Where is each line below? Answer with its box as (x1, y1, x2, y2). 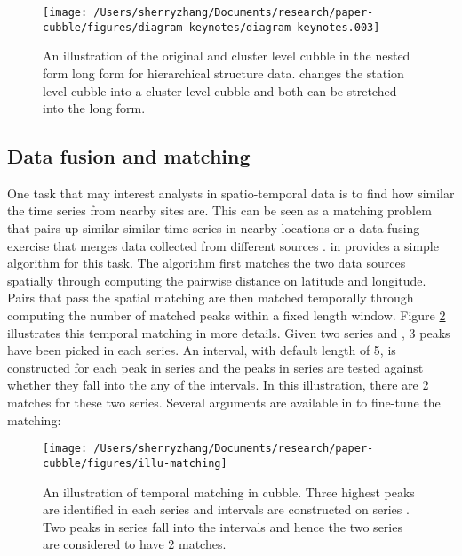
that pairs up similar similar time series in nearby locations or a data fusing (7, 219, 420, 238)
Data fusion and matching (7, 142, 251, 170)
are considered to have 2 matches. (43, 535, 227, 553)
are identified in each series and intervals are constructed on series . (43, 500, 410, 519)
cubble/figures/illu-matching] (43, 456, 227, 470)
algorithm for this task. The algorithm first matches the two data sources (7, 254, 406, 272)
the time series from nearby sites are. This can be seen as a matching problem (7, 201, 432, 220)
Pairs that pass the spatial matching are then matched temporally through (7, 288, 414, 307)
